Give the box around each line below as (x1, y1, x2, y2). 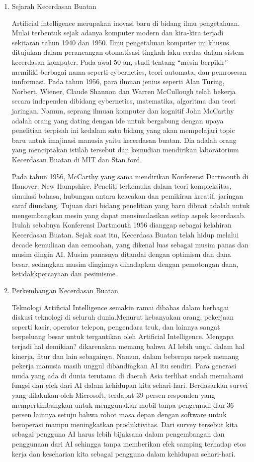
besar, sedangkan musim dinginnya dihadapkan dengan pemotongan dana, (11, 258, 239, 269)
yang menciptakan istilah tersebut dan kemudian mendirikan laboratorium (11, 144, 239, 155)
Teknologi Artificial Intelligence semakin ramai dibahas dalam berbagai (11, 302, 229, 312)
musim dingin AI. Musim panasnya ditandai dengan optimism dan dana (11, 249, 231, 259)
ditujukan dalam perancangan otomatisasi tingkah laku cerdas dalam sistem (11, 47, 244, 57)
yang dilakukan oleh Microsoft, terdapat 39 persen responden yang (11, 389, 215, 400)
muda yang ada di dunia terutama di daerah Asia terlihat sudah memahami (11, 370, 244, 380)
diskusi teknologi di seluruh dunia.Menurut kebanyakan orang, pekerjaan (11, 312, 234, 322)
